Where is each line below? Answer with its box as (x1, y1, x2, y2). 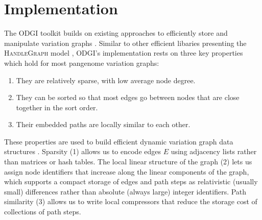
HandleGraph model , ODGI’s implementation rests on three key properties (4, 47, 243, 58)
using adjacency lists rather (171, 146, 257, 157)
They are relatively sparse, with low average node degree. (16, 75, 196, 85)
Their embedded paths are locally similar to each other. (16, 119, 190, 130)
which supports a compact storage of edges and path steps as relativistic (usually (4, 176, 258, 187)
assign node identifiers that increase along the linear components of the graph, (4, 166, 249, 177)
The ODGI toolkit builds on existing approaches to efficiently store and (4, 28, 228, 38)
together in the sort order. (16, 102, 98, 112)
